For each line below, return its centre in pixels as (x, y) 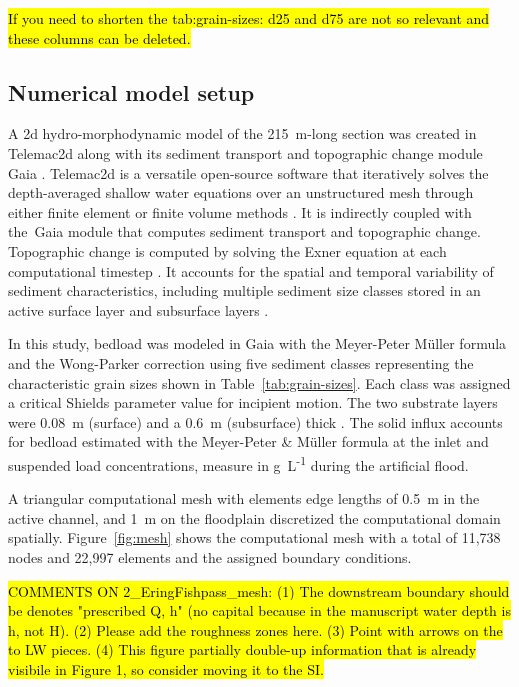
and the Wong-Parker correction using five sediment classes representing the (241, 362)
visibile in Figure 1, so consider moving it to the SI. (166, 668)
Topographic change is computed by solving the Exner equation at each (227, 250)
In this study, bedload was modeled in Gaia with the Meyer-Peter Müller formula (257, 343)
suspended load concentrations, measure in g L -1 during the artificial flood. (238, 463)
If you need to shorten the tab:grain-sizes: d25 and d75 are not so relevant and (249, 18)
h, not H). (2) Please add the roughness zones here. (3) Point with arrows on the (255, 629)
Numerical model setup (131, 91)
